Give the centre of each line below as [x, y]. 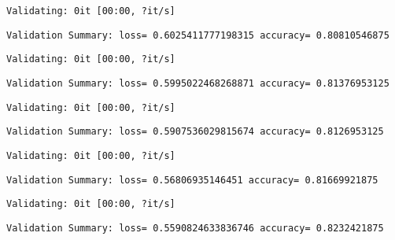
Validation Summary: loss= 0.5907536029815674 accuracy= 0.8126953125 [195, 132]
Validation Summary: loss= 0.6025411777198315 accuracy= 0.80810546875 [198, 35]
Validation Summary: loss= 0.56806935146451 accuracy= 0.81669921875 [192, 180]
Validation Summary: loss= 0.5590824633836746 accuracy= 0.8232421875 [195, 228]
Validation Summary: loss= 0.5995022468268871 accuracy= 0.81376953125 [198, 83]
